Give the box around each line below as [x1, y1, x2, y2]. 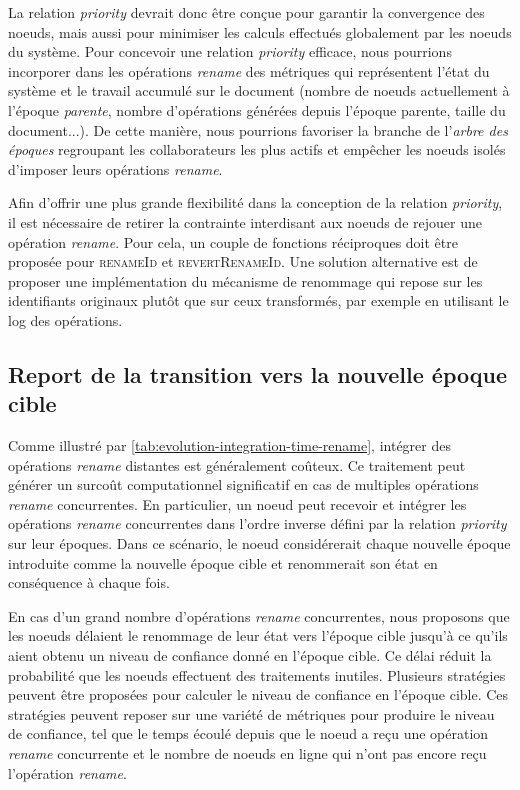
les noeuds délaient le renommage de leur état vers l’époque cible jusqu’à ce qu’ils [8, 625, 508, 646]
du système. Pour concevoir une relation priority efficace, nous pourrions [8, 41, 452, 62]
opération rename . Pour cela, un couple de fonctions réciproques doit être [8, 231, 458, 252]
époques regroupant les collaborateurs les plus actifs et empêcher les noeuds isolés [8, 139, 506, 160]
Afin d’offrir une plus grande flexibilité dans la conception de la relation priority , [8, 192, 503, 213]
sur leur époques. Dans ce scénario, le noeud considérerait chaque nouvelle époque [8, 533, 511, 554]
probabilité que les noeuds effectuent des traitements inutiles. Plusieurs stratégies [8, 664, 506, 685]
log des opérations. [8, 309, 123, 330]
